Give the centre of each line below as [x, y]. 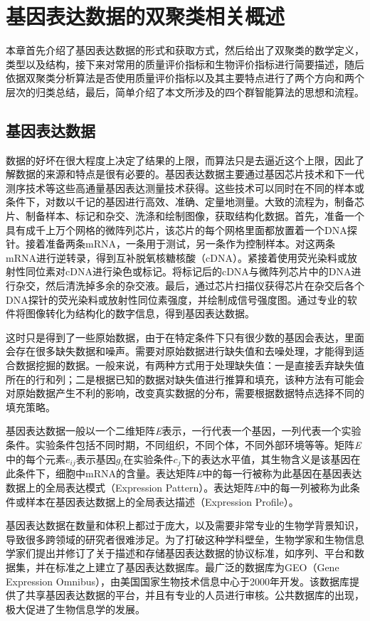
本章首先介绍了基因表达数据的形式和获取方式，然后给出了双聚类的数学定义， [185, 50]
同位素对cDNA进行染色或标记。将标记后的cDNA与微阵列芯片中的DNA [188, 271]
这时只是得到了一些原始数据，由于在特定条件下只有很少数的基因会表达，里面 [185, 337]
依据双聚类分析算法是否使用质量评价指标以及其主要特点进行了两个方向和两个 [185, 78]
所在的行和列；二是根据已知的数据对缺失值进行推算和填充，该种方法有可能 [180, 379]
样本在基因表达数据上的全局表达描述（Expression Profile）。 [162, 501]
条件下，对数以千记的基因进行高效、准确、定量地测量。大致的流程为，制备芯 [185, 202]
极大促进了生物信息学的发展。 [75, 609]
